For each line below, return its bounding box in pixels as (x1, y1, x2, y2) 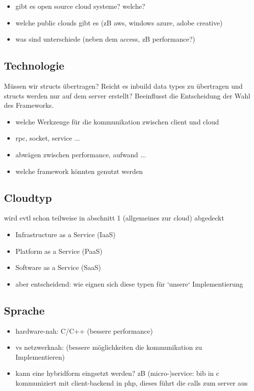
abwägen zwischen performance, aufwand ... (15, 149, 146, 159)
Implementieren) (15, 351, 65, 362)
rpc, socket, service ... (15, 133, 80, 143)
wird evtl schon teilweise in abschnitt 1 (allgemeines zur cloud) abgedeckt (4, 213, 224, 223)
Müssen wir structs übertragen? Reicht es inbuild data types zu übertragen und (4, 80, 243, 91)
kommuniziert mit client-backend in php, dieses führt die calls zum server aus (15, 377, 248, 388)
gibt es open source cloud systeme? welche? (15, 1, 145, 11)
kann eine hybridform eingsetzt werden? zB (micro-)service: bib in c (15, 368, 219, 378)
